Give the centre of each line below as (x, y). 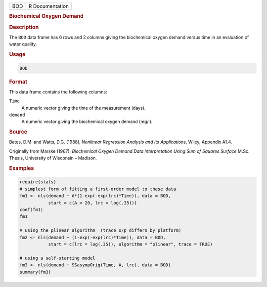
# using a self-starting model (58, 258)
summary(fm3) (35, 272)
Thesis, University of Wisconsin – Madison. (53, 158)
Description (24, 27)
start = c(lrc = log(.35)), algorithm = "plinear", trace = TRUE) (130, 244)
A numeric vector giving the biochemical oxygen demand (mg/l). (87, 122)
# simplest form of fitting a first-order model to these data (98, 189)
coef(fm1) (31, 210)
